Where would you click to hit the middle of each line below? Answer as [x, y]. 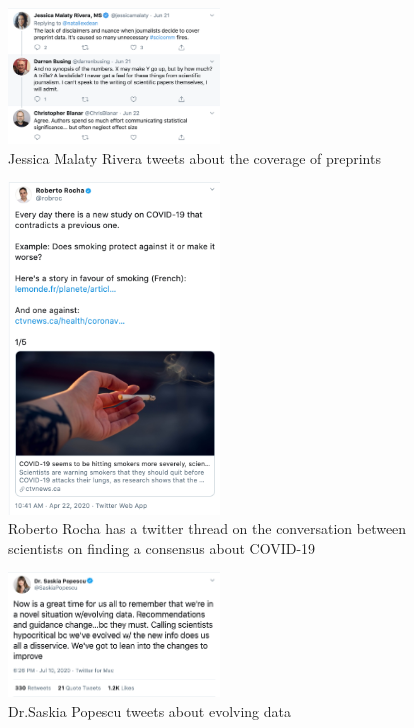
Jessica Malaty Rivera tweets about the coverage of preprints [194, 157]
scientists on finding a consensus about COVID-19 [162, 547]
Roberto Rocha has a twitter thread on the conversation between [207, 528]
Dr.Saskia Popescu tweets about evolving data [149, 710]
